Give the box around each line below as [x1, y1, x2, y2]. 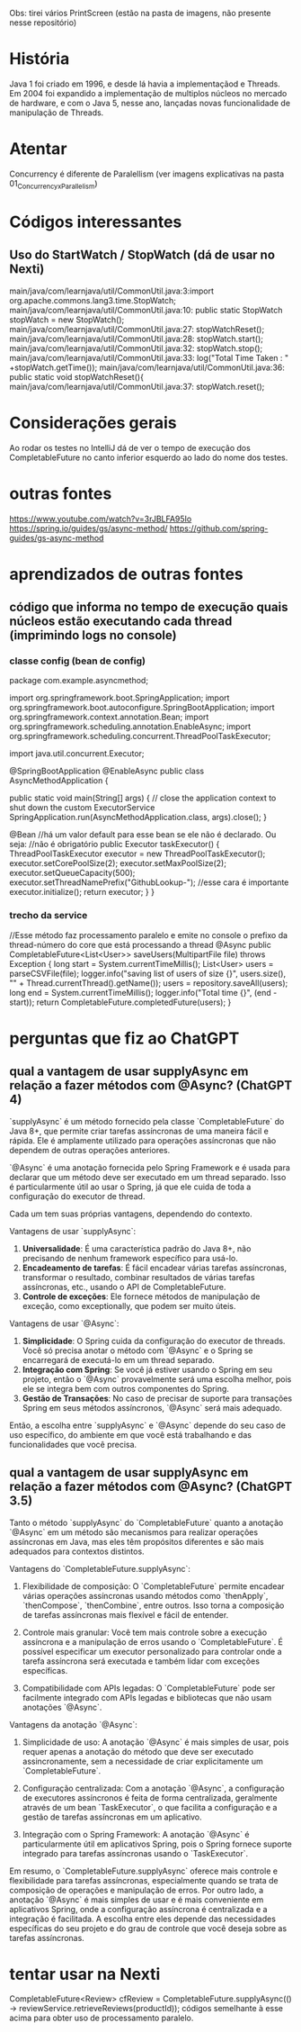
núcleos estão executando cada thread [9, 614, 233, 629]
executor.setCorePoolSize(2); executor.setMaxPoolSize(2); [9, 858, 227, 869]
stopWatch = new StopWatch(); [9, 314, 125, 325]
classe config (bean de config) [9, 655, 146, 667]
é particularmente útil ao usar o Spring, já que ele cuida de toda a [9, 1181, 252, 1192]
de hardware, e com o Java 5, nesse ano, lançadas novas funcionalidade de [9, 97, 290, 108]
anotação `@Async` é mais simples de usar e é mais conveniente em [9, 1894, 264, 1905]
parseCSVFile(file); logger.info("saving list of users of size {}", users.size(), [9, 968, 286, 979]
